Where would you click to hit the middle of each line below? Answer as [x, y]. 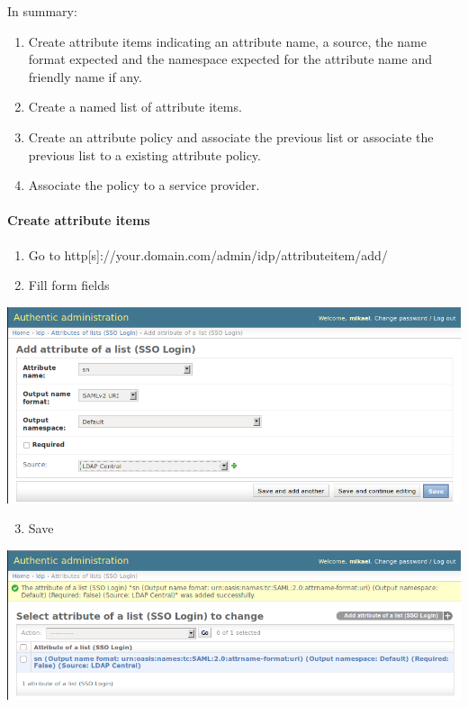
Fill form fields [69, 285]
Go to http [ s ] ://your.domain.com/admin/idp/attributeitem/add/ [208, 254]
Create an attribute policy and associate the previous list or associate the [231, 136]
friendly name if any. [85, 76]
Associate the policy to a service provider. [144, 185]
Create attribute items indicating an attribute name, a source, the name [227, 41]
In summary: [42, 11]
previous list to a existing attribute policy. [144, 154]
